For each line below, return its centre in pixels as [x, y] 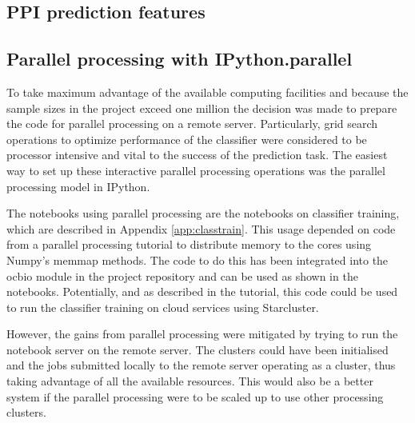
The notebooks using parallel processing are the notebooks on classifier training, [203, 213]
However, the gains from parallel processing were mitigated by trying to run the [202, 334]
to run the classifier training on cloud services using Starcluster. [163, 307]
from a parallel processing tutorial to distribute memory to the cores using [189, 244]
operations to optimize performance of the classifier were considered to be [187, 139]
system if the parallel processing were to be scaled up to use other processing [195, 396]
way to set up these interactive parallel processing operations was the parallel [196, 170]
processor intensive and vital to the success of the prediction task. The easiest [197, 155]
